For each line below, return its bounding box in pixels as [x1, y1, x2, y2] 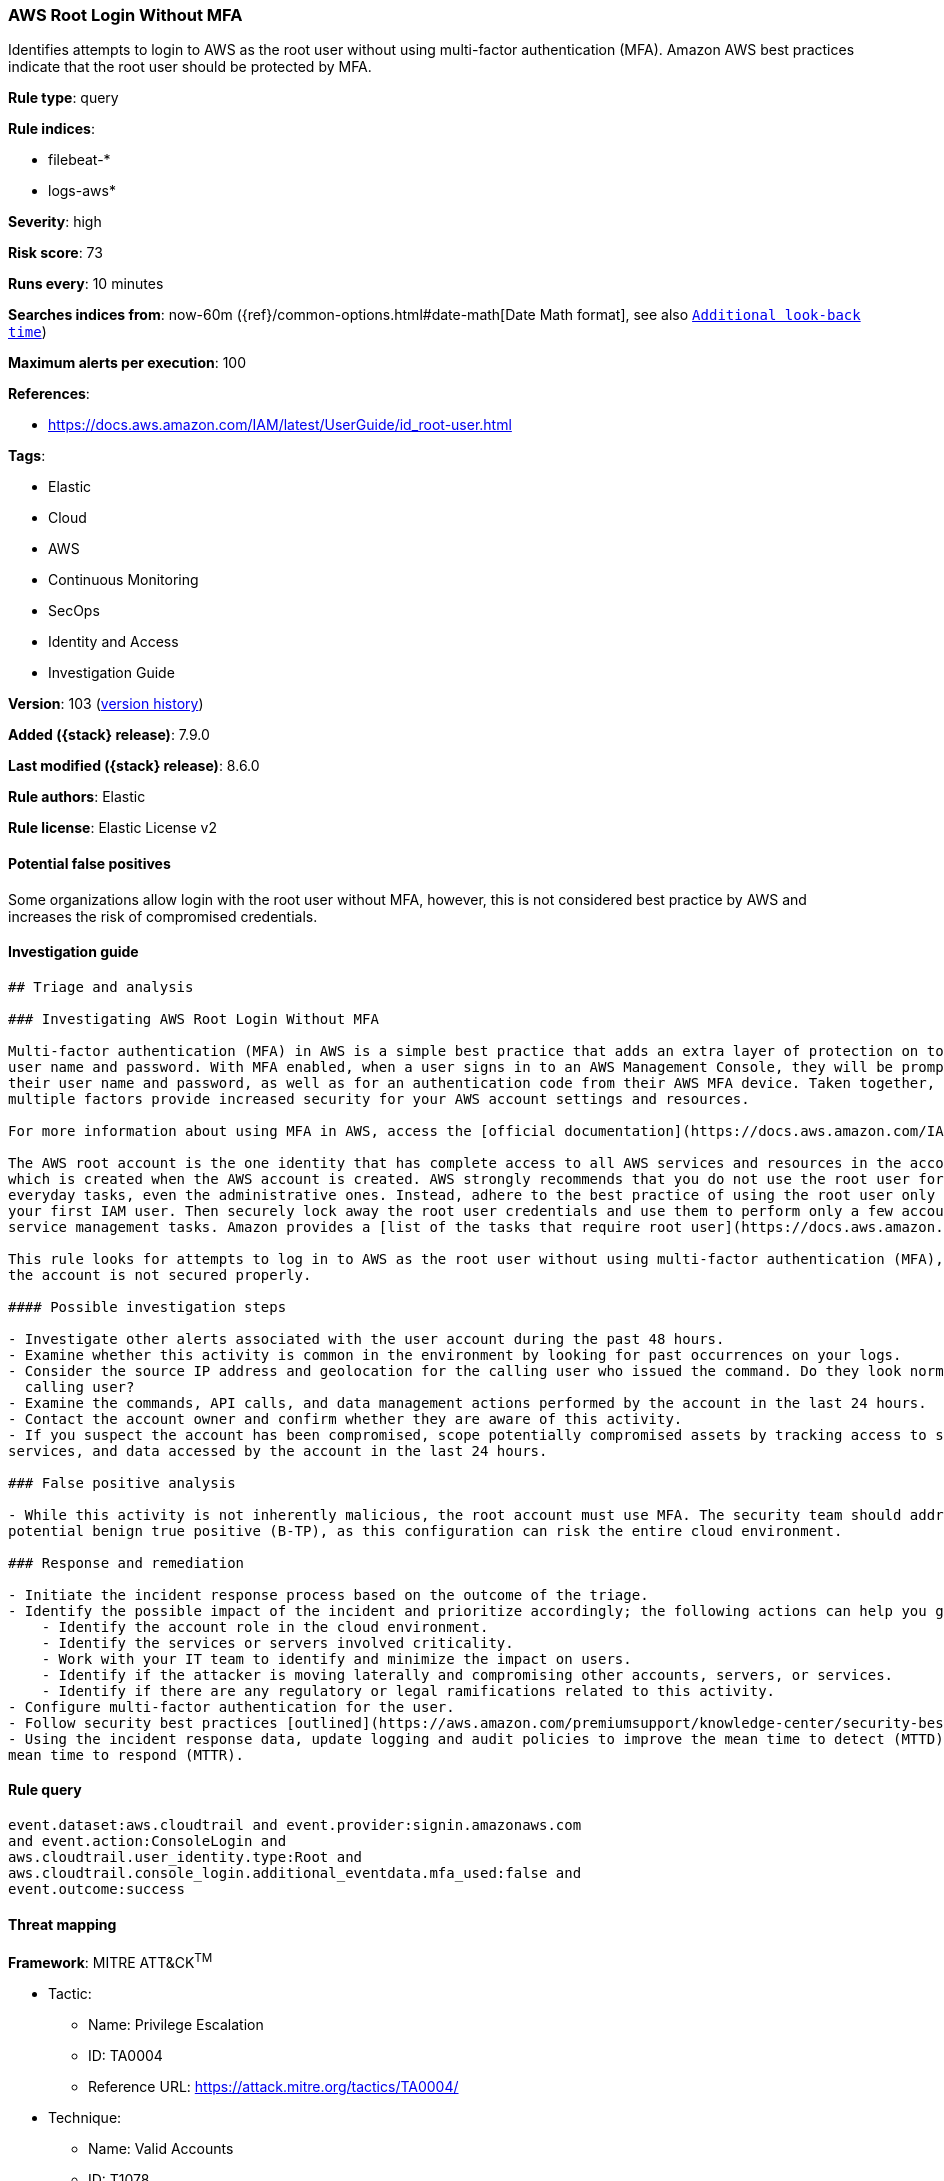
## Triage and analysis [8, 978, 194, 995]
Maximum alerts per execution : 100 [8, 354, 247, 372]
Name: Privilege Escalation [88, 2015, 264, 2033]
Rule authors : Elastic [8, 788, 146, 806]
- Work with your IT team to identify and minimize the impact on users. [41, 1650, 632, 1667]
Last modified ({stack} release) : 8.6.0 [8, 757, 260, 775]
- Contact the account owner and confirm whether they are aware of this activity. [8, 1410, 683, 1427]
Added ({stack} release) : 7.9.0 [8, 726, 210, 744]
